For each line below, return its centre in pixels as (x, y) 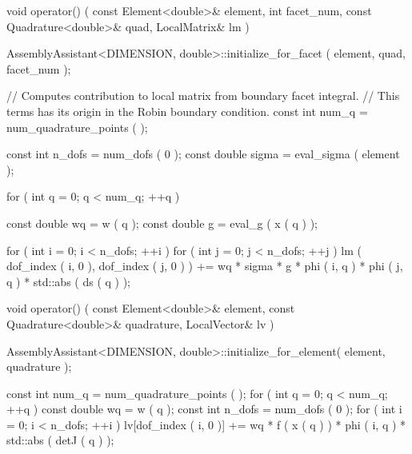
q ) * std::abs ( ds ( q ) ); (68, 281)
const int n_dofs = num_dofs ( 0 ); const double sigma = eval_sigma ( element (203, 154)
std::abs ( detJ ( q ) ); (60, 440)
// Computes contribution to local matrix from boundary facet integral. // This (203, 96)
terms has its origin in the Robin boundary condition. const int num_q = (187, 111)
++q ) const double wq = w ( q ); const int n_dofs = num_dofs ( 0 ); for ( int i (204, 409)
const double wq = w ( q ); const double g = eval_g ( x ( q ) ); (162, 223)
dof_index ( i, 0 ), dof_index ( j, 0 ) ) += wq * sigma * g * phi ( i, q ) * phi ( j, (205, 266)
